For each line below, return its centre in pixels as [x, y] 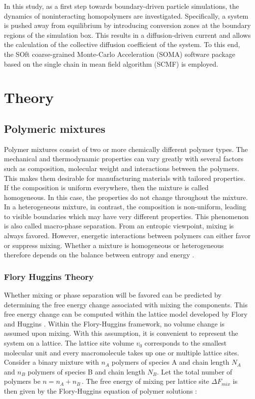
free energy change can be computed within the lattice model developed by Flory [126, 314]
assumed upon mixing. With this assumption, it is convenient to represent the [121, 333]
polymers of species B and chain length [86, 371]
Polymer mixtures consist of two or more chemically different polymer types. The [126, 149]
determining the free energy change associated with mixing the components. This [126, 304]
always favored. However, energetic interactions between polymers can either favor [127, 236]
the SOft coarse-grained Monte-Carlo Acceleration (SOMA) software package [120, 54]
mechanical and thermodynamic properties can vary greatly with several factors [124, 159]
